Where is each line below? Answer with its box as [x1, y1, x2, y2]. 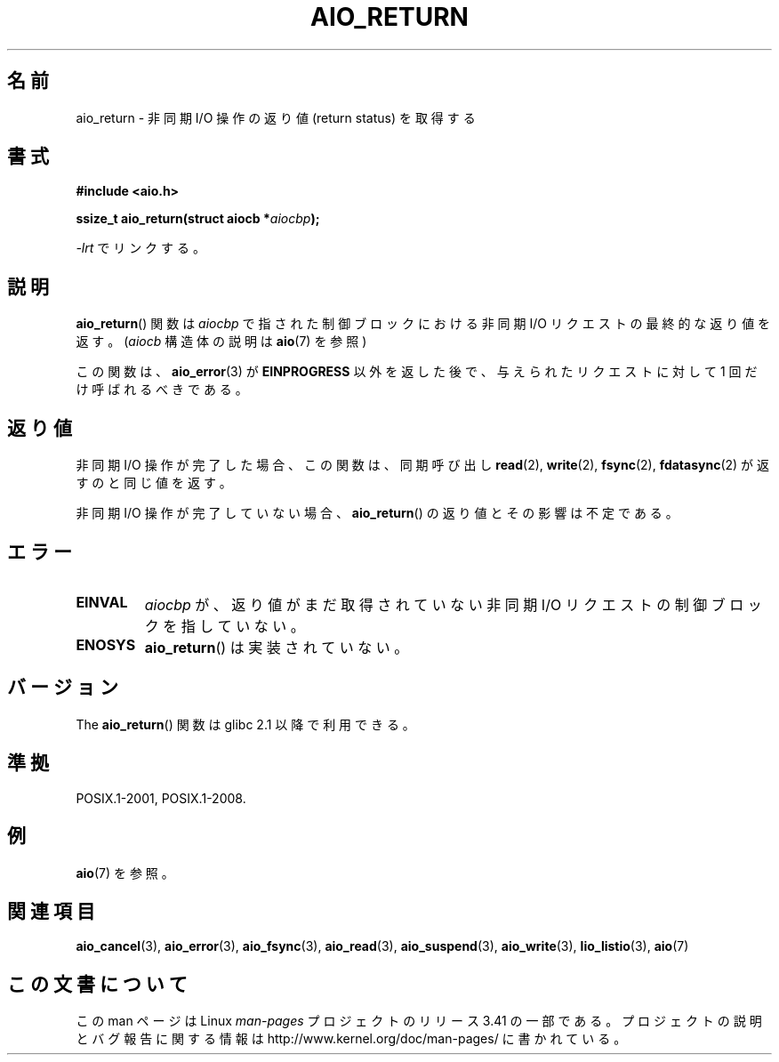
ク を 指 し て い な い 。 [144, 616, 305, 635]
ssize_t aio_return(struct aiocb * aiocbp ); [76, 211, 320, 227]
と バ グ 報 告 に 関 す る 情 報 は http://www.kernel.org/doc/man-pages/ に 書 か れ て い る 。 [76, 1031, 627, 1047]
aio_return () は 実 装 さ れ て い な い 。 [144, 638, 409, 656]
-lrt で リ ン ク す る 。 [76, 240, 205, 256]
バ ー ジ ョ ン [7, 676, 118, 699]
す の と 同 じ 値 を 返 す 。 [76, 475, 232, 491]
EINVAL [76, 592, 128, 611]
